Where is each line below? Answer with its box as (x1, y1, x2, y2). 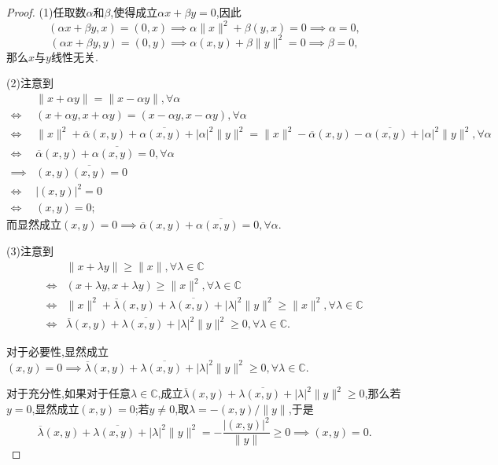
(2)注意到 (6, 75, 53, 91)
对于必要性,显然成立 (6, 343, 109, 360)
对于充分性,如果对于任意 (6, 385, 131, 401)
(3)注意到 (6, 243, 53, 259)
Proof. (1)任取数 (6, 4, 87, 20)
